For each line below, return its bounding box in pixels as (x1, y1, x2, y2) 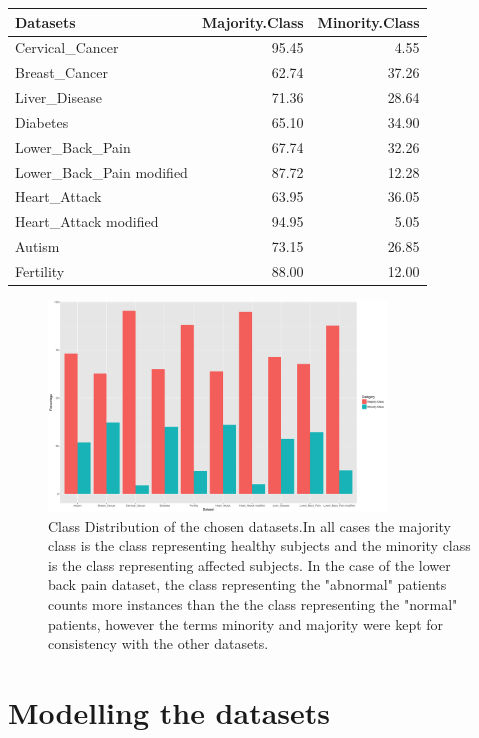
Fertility (15, 260, 65, 281)
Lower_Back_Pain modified (15, 161, 188, 182)
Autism (15, 236, 60, 257)
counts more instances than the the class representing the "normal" (48, 593, 458, 614)
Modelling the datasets (8, 691, 331, 732)
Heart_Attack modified (15, 211, 159, 232)
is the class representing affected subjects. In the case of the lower (48, 554, 451, 575)
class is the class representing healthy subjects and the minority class (48, 535, 471, 556)
